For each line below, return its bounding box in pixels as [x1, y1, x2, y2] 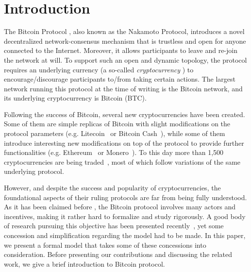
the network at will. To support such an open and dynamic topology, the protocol [4, 54, 247, 65]
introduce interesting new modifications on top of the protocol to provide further [4, 137, 244, 148]
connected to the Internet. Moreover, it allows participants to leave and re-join [4, 45, 237, 55]
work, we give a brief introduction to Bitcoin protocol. [4, 258, 165, 269]
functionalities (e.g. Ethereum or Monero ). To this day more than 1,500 [4, 147, 224, 157]
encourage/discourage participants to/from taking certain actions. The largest [4, 74, 235, 84]
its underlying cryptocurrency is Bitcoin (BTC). [4, 93, 147, 103]
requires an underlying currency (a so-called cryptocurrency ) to [4, 64, 194, 74]
